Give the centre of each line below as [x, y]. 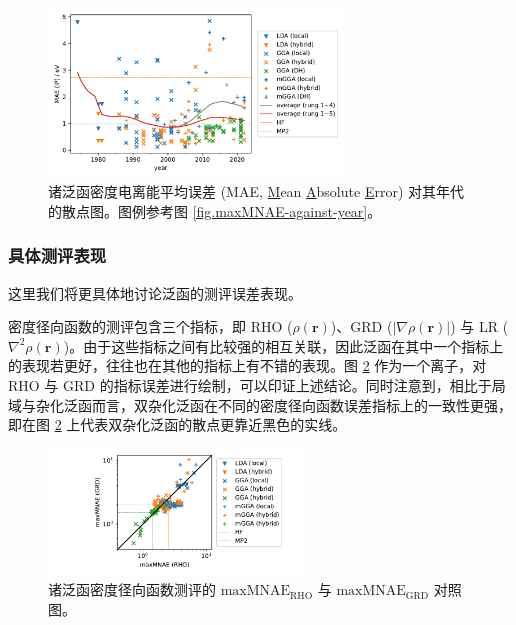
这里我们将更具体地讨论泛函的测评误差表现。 [155, 292]
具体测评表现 [57, 255]
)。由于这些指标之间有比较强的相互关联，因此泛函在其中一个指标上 [283, 345]
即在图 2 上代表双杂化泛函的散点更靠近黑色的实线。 [177, 424]
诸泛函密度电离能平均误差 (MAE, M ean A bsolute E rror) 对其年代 [256, 191]
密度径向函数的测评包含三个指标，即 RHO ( [150, 326]
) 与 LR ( [479, 326]
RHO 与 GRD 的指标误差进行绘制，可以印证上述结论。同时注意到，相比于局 [257, 384]
